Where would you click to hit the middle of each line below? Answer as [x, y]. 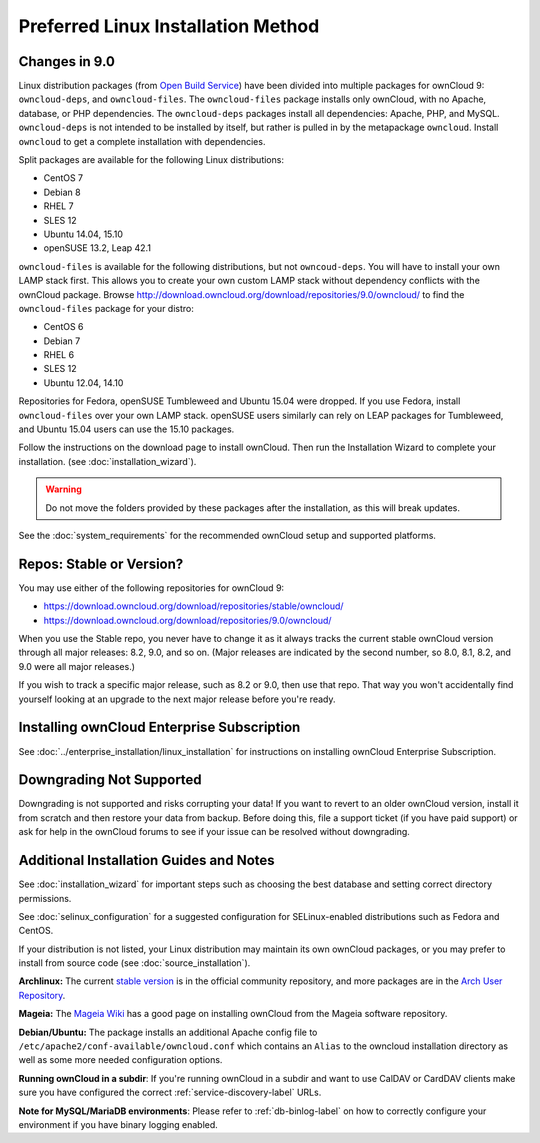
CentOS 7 [63, 178]
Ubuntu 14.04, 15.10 [83, 234]
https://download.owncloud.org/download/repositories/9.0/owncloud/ [187, 620]
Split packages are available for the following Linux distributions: [151, 160]
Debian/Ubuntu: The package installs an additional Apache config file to [168, 1032]
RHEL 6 [59, 355]
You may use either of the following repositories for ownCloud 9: [151, 587]
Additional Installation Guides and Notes [146, 860]
